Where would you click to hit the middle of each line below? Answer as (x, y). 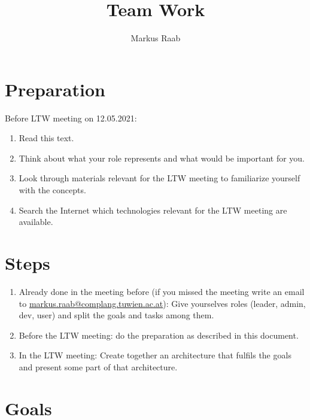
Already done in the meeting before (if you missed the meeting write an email (162, 291)
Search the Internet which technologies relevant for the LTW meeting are (153, 210)
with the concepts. (52, 190)
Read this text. (46, 138)
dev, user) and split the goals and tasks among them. (116, 315)
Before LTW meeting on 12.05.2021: (71, 118)
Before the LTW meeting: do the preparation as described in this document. (159, 335)
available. (36, 222)
